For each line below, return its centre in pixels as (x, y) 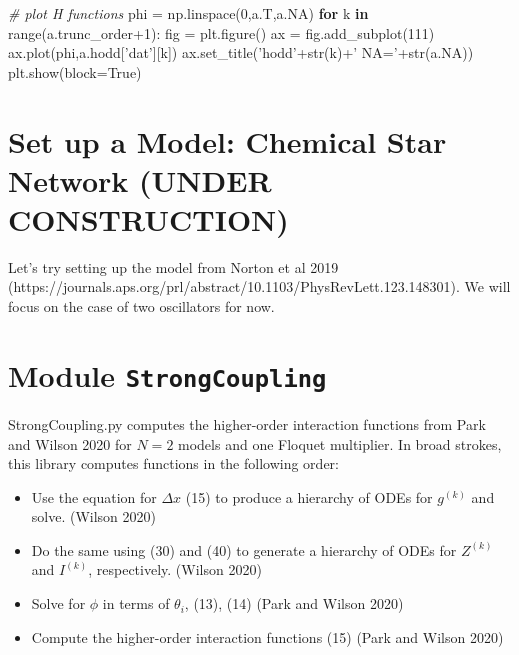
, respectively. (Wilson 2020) (175, 569)
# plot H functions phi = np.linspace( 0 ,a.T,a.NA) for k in (188, 13)
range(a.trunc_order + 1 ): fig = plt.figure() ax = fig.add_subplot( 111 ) (221, 32)
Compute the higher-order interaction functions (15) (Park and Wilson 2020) (267, 636)
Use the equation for (94, 496)
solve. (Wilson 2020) (94, 516)
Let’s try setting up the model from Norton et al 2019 (173, 266)
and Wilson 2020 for (70, 443)
